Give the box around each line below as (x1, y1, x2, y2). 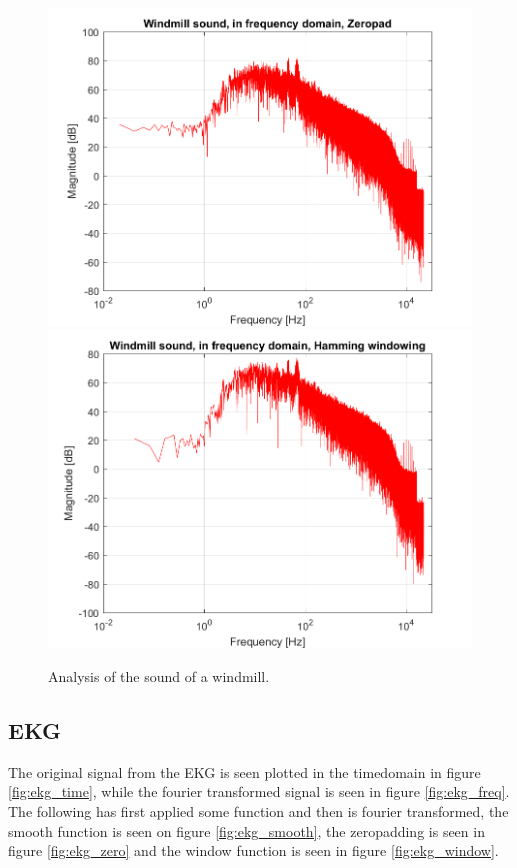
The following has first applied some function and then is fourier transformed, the (8, 800, 509, 821)
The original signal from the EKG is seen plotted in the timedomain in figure (8, 761, 481, 782)
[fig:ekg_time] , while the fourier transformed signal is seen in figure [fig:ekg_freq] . (8, 781, 510, 802)
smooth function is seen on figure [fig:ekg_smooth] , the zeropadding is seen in (8, 820, 485, 841)
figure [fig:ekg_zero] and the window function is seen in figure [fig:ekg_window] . (8, 840, 499, 861)
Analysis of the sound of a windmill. (48, 665, 270, 686)
